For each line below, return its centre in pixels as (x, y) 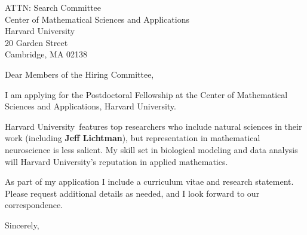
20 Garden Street (36, 42)
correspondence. (34, 205)
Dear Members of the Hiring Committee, (79, 74)
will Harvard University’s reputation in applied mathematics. (116, 161)
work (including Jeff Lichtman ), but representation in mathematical (133, 138)
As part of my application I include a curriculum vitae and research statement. (149, 181)
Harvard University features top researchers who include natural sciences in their (153, 126)
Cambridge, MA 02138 (46, 54)
